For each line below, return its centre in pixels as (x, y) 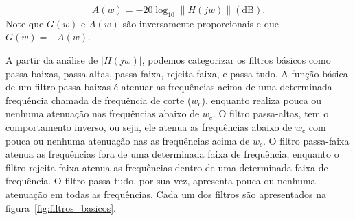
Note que (25, 23)
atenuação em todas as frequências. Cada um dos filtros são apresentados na (166, 194)
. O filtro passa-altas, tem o (271, 113)
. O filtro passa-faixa (306, 140)
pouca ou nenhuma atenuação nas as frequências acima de (128, 140)
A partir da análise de (52, 59)
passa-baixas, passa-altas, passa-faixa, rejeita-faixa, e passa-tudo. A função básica (177, 73)
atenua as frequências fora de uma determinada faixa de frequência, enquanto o (172, 154)
